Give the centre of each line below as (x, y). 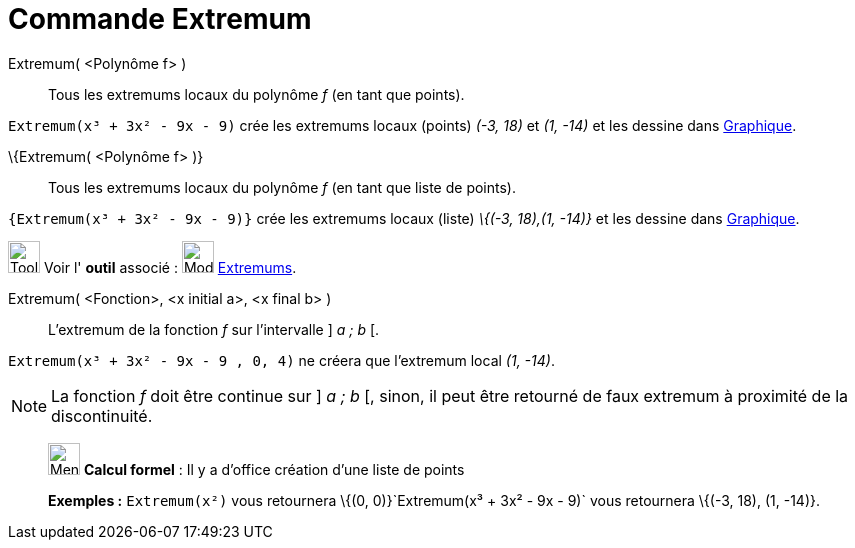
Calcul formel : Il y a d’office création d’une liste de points (274, 469)
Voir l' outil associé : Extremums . (170, 267)
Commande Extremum (160, 19)
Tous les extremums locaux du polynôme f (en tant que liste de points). (282, 187)
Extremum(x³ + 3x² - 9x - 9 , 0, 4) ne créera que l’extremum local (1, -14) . (281, 360)
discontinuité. (102, 415)
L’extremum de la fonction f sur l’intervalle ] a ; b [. (214, 329)
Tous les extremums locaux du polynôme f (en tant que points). (256, 94)
